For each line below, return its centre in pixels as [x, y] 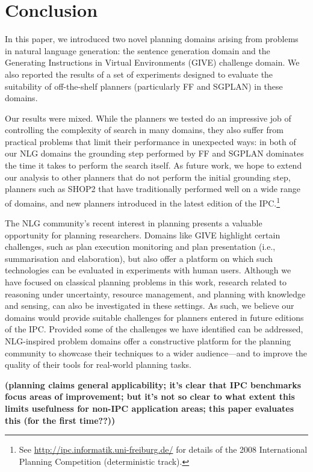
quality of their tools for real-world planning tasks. [98, 365]
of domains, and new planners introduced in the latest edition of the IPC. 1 [143, 202]
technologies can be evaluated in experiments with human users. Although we [148, 270]
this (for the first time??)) [60, 420]
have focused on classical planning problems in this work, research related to [146, 282]
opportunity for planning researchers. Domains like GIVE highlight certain [143, 234]
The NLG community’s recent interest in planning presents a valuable [134, 223]
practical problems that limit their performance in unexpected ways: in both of [150, 141]
